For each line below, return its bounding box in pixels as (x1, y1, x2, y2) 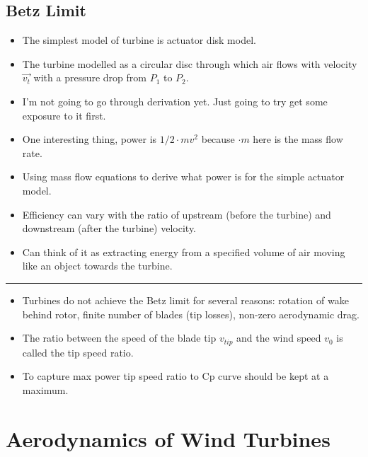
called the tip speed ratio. (22, 345, 134, 359)
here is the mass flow (253, 132, 343, 146)
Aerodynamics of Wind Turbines (6, 424, 330, 453)
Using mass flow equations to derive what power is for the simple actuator (22, 169, 345, 184)
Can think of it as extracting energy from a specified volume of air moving (22, 244, 345, 259)
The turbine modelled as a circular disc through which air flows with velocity (22, 56, 357, 71)
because (201, 132, 235, 146)
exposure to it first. (22, 108, 106, 122)
